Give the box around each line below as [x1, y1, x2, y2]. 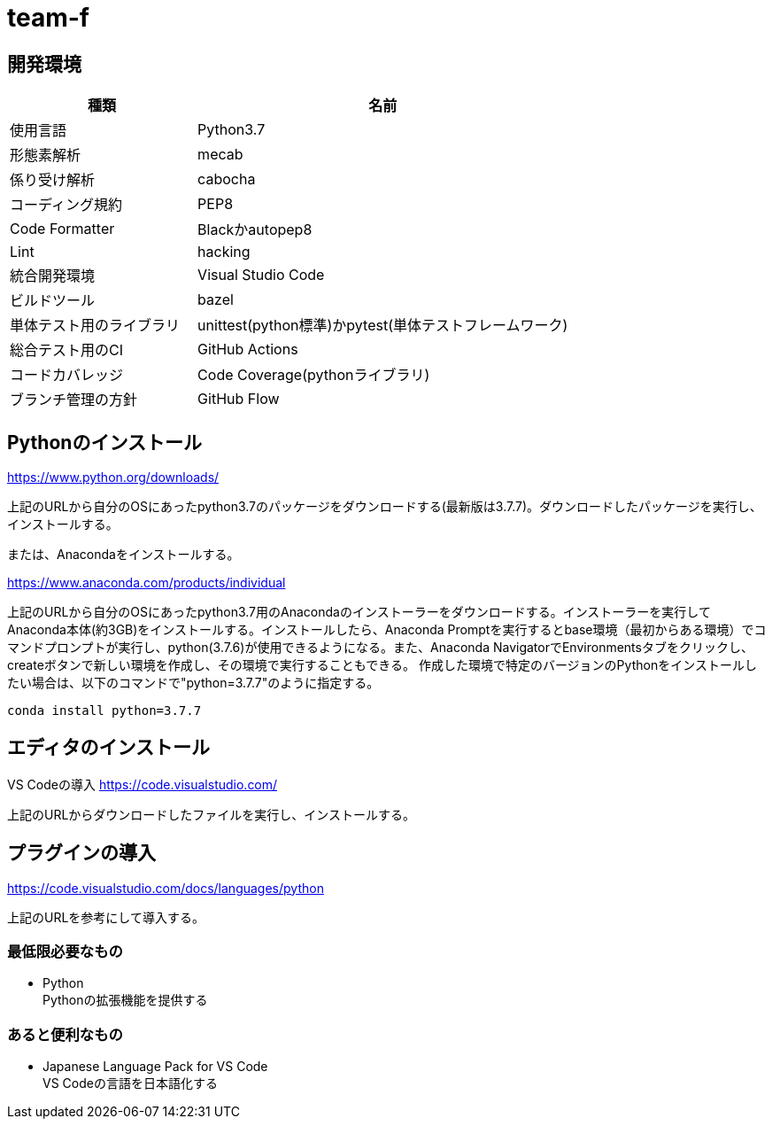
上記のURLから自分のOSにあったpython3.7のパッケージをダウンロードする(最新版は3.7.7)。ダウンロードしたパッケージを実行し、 [7, 499, 762, 515]
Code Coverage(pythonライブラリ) [197, 366, 430, 384]
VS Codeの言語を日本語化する [42, 1076, 218, 1091]
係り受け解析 [10, 171, 96, 190]
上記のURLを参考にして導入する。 [7, 909, 205, 925]
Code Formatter [10, 220, 115, 238]
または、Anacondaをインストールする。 [7, 547, 240, 563]
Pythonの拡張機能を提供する [42, 992, 208, 1008]
